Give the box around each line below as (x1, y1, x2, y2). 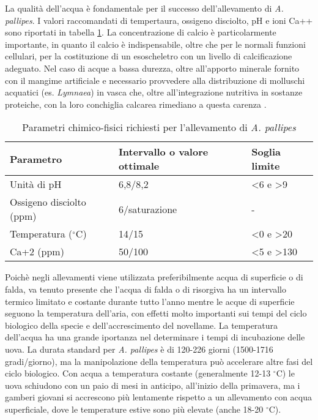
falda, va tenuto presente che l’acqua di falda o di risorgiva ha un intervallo (5, 282, 286, 295)
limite (251, 159, 280, 173)
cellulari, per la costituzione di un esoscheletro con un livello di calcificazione (5, 50, 292, 62)
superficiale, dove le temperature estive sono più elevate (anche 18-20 (5, 402, 264, 415)
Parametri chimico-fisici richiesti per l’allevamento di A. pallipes (22, 120, 296, 135)
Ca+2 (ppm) (10, 244, 64, 259)
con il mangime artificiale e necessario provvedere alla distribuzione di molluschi (5, 73, 305, 86)
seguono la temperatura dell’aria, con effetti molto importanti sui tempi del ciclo (5, 307, 307, 320)
